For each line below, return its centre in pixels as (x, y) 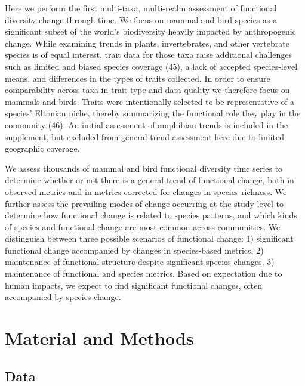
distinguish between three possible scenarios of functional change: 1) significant (149, 238)
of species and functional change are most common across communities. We (143, 226)
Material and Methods (99, 338)
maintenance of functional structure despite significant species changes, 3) (140, 262)
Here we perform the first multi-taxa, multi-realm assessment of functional (141, 8)
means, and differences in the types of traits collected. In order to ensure (138, 78)
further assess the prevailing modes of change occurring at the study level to (144, 203)
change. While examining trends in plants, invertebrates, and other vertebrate (147, 43)
